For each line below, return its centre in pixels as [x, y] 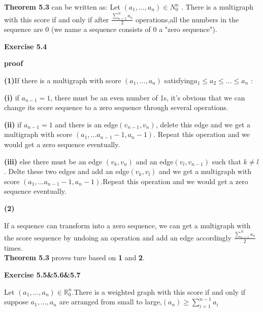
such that [226, 161]
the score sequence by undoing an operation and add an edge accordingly [118, 237]
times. [13, 247]
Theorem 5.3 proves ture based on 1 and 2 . [74, 257]
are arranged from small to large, [110, 302]
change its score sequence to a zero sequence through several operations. [116, 107]
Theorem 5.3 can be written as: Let [62, 7]
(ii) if [13, 124]
